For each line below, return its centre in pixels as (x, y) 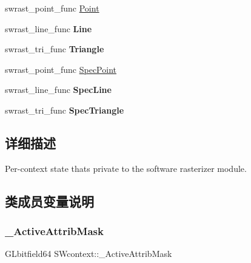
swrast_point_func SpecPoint (61, 69)
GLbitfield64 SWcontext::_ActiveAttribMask (89, 254)
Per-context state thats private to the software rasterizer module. (126, 168)
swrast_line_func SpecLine (58, 90)
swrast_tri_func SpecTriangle (65, 110)
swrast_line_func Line (49, 28)
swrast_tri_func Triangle (55, 49)
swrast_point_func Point (52, 8)
